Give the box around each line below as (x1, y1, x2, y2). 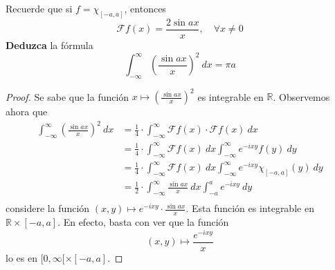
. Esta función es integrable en (185, 201, 314, 215)
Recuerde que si (6, 1, 73, 15)
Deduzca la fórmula (6, 37, 93, 52)
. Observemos (273, 89, 330, 104)
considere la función (6, 201, 90, 215)
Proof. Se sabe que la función (6, 89, 129, 104)
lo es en (6, 250, 37, 264)
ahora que (6, 104, 48, 119)
